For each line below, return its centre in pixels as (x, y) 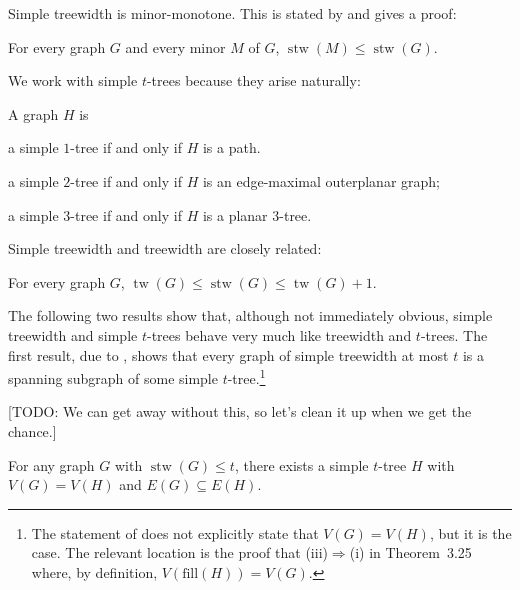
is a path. (231, 147)
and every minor (175, 46)
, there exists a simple (301, 464)
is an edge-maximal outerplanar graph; (321, 180)
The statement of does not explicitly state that (175, 532)
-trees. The (454, 334)
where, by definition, (94, 571)
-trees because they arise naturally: (253, 80)
